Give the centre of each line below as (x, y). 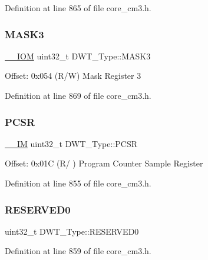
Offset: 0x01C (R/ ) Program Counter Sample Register (104, 163)
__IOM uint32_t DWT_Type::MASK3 (78, 56)
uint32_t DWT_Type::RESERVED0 (72, 231)
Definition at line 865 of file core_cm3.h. (78, 8)
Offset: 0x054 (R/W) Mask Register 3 (73, 76)
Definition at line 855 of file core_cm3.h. (78, 183)
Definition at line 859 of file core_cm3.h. (78, 251)
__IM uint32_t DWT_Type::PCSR (71, 143)
